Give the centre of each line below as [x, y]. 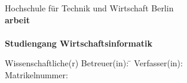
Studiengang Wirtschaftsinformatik [79, 43]
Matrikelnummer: [36, 74]
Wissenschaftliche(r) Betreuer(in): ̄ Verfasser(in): [94, 63]
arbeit [17, 19]
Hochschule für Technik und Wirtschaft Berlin [89, 8]
